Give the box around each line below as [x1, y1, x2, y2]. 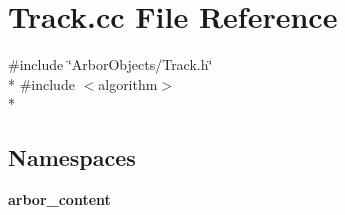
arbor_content [8, 189, 111, 210]
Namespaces [8, 142, 136, 173]
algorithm [98, 73, 158, 94]
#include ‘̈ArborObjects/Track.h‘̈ [8, 54, 213, 75]
